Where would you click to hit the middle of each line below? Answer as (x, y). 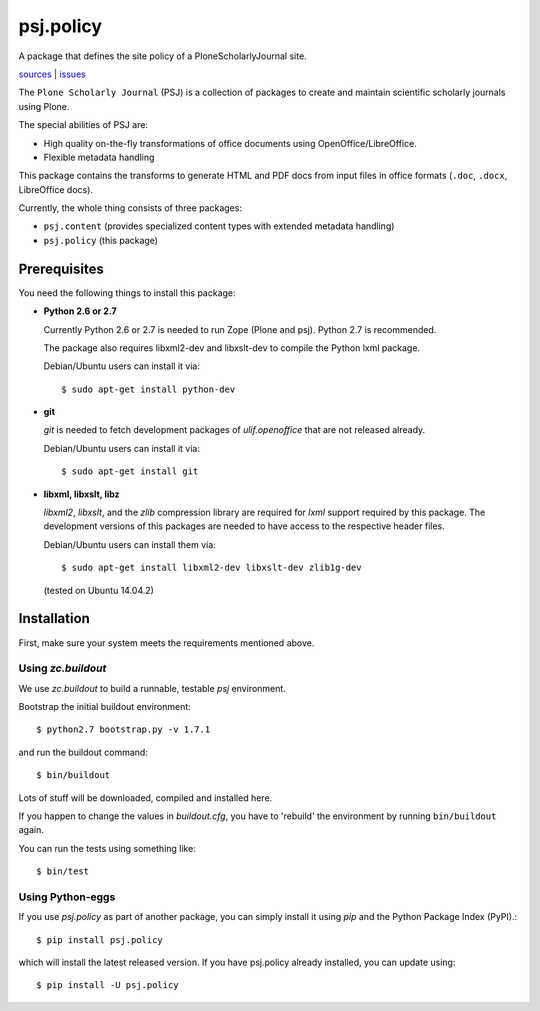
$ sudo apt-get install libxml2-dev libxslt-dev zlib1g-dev (211, 568)
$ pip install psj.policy (100, 939)
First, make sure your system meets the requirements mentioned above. (166, 642)
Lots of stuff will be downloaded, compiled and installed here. (145, 797)
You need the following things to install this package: (127, 292)
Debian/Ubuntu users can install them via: (130, 544)
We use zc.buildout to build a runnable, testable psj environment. (152, 688)
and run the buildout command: (83, 752)
